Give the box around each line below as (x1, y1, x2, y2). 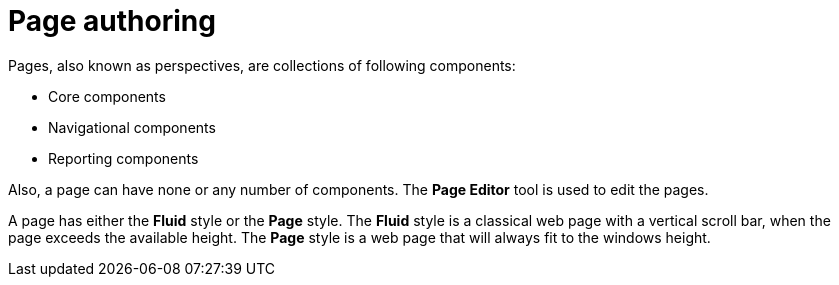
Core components (48, 87, 166, 105)
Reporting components (48, 149, 199, 167)
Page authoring (8, 4, 216, 38)
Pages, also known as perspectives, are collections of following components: (8, 56, 516, 74)
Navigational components (48, 118, 216, 136)
